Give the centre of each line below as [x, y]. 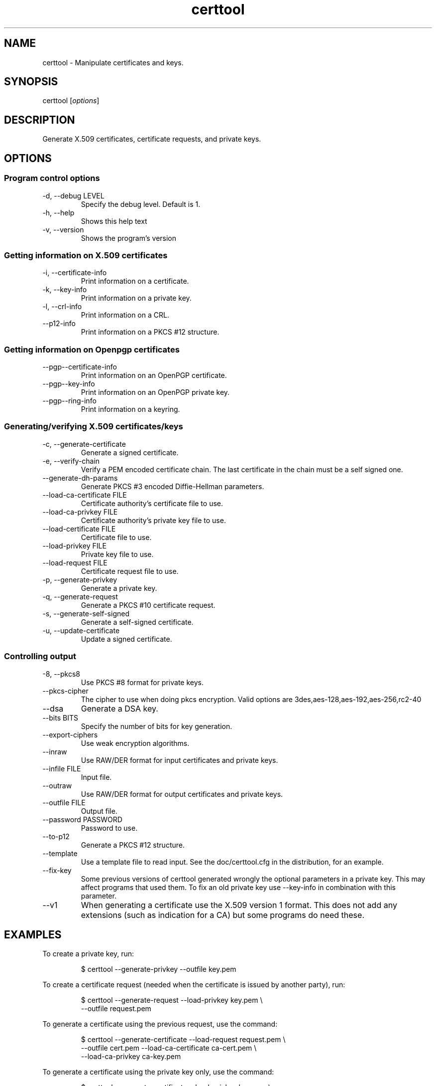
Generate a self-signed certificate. [137, 622]
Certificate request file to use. [130, 571]
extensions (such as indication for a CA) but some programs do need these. [222, 915]
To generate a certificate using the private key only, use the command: [158, 1072]
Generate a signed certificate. [130, 452]
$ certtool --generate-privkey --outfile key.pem [159, 969]
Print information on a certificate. [135, 281]
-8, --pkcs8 [61, 674]
